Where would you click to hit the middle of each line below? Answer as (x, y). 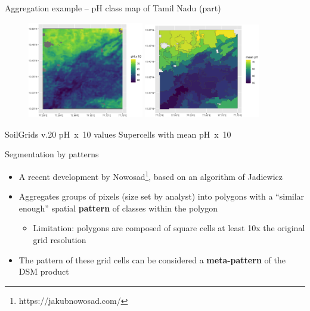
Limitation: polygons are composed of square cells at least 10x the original (169, 228)
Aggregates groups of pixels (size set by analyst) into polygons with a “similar (162, 196)
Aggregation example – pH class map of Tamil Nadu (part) (113, 8)
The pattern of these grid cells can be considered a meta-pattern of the (152, 259)
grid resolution (60, 240)
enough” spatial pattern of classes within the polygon (118, 208)
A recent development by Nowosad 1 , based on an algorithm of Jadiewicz (151, 175)
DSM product (44, 271)
